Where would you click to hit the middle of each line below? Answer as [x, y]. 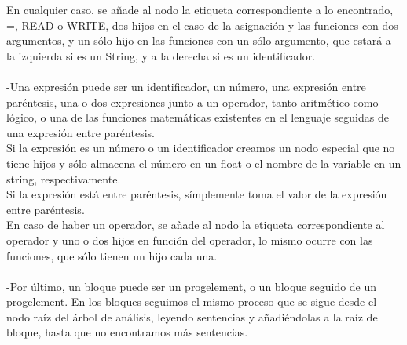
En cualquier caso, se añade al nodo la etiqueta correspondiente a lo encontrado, [200, 9]
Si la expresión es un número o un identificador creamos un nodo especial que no [201, 148]
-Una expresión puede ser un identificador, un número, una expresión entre [186, 86]
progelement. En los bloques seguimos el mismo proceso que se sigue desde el [192, 301]
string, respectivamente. [64, 178]
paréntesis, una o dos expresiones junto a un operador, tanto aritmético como [192, 102]
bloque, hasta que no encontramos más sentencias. [127, 332]
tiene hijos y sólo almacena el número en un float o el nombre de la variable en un [204, 163]
